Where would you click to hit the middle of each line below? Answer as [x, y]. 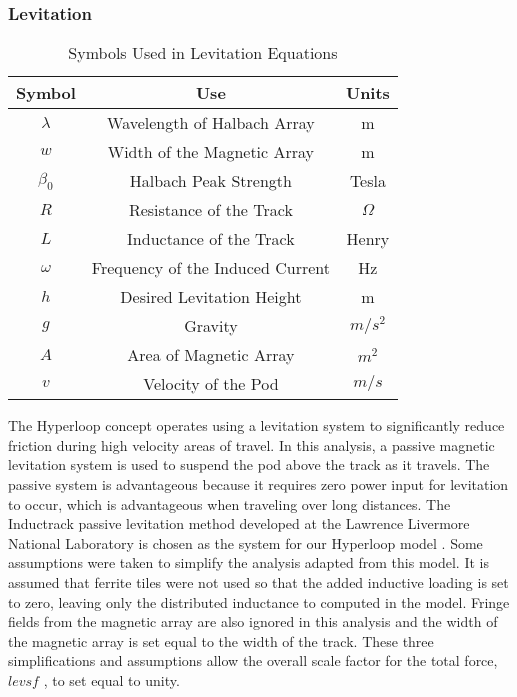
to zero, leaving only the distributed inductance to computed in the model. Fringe [259, 601]
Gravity [211, 326]
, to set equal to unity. [111, 679]
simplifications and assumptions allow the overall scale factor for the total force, [253, 660]
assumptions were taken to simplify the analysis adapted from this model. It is [248, 562]
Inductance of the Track [211, 239]
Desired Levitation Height [211, 297]
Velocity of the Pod [211, 384]
